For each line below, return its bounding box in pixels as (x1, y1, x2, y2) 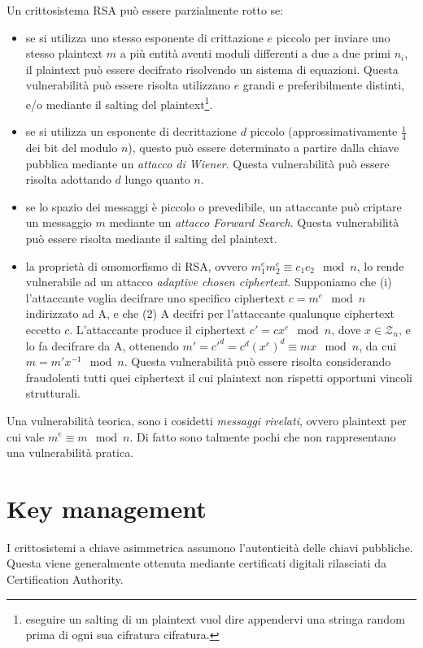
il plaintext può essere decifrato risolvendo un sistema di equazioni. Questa (25, 60, 399, 77)
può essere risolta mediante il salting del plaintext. (25, 230, 277, 247)
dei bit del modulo (25, 139, 118, 156)
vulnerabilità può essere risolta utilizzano (25, 76, 230, 94)
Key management (7, 491, 207, 524)
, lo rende (356, 257, 404, 274)
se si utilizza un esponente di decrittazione (25, 123, 238, 140)
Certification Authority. (7, 571, 124, 588)
